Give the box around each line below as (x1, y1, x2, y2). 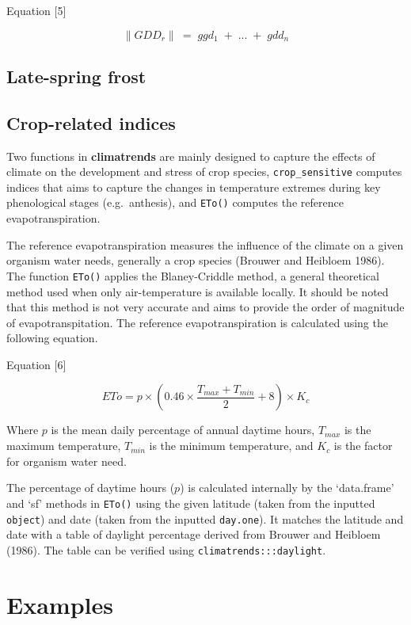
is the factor (333, 437, 393, 454)
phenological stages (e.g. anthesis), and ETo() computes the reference (6, 194, 344, 211)
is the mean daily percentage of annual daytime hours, (51, 421, 315, 438)
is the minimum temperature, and (149, 437, 314, 454)
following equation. (6, 330, 98, 346)
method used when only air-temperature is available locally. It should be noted (6, 283, 389, 299)
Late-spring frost (6, 63, 147, 88)
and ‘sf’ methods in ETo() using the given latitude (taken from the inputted (6, 494, 375, 511)
